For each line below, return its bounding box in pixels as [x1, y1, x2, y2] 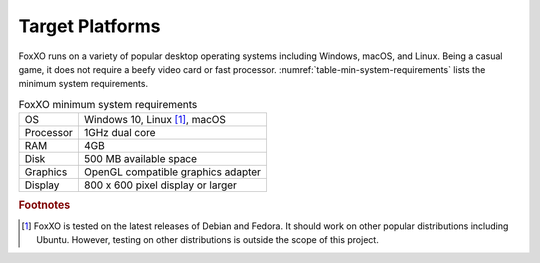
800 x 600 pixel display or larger [83, 178, 237, 192]
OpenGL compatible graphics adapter [83, 165, 262, 179]
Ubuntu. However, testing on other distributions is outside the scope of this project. [36, 234, 379, 246]
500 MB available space [83, 152, 198, 166]
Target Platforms [18, 15, 161, 37]
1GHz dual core [83, 126, 156, 140]
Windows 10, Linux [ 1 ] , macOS [83, 113, 227, 127]
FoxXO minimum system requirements [18, 97, 198, 111]
